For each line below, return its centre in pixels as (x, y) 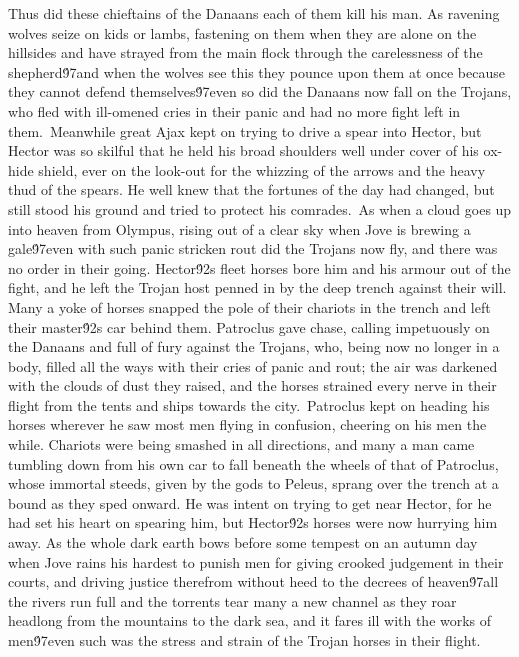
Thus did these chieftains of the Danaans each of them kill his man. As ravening (254, 13)
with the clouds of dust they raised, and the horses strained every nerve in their (252, 385)
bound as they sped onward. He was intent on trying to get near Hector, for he (250, 502)
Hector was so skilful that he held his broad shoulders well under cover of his (243, 150)
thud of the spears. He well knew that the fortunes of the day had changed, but (251, 189)
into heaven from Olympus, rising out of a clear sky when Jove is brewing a (239, 228)
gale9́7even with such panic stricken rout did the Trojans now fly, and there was (253, 248)
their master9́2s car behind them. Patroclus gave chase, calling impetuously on (249, 326)
